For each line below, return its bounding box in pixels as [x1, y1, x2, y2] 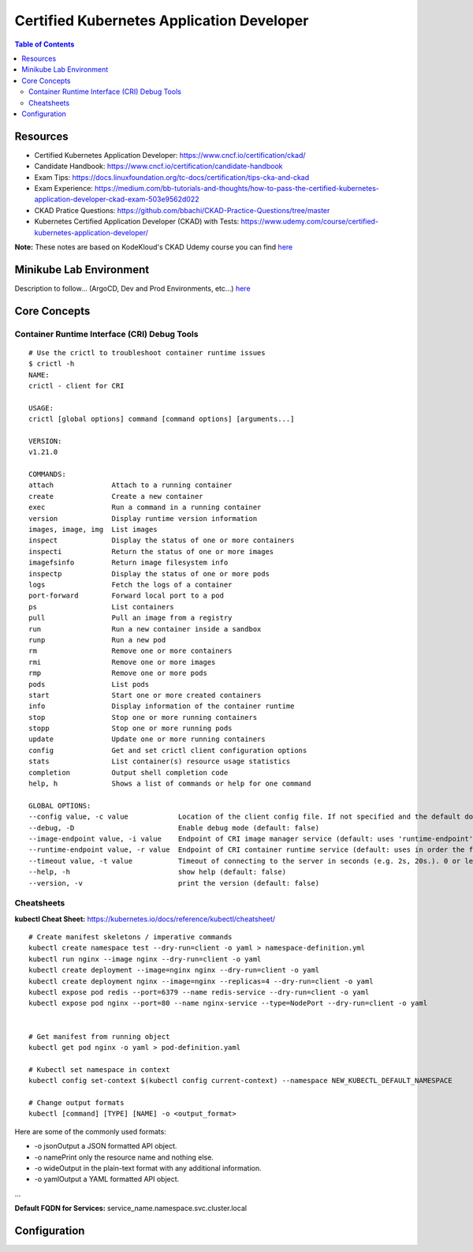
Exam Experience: [34, 183, 94, 193]
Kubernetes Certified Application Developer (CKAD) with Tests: [34, 217, 240, 227]
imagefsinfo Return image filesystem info [28, 558, 229, 568]
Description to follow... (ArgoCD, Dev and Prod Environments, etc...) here [14, 283, 251, 293]
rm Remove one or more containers [28, 647, 233, 655]
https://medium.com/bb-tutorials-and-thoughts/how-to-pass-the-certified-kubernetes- [95, 183, 380, 193]
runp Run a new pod [28, 635, 166, 644]
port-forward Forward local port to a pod [28, 591, 225, 600]
